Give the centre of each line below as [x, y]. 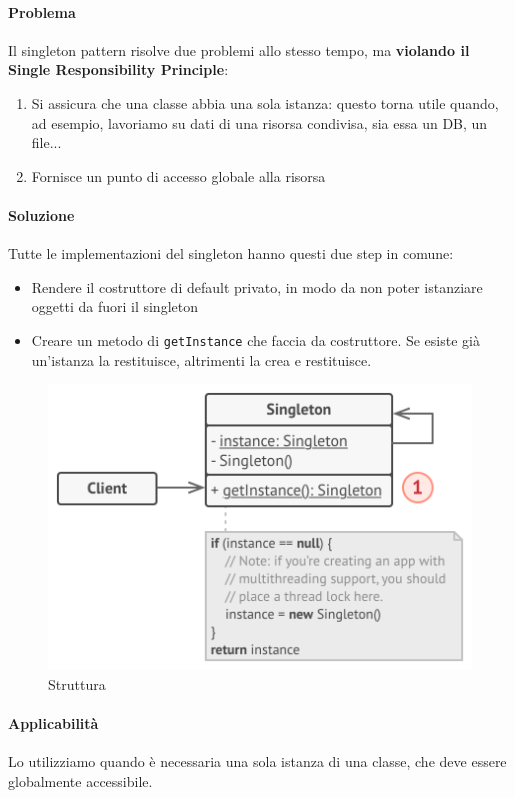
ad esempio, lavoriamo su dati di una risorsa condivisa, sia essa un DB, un [259, 122]
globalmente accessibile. [80, 780]
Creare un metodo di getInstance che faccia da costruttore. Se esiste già [255, 339]
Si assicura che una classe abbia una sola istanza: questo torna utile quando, [265, 102]
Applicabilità [53, 722]
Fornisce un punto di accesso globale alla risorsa [178, 175]
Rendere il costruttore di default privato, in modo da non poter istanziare [257, 286]
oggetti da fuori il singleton [114, 306]
